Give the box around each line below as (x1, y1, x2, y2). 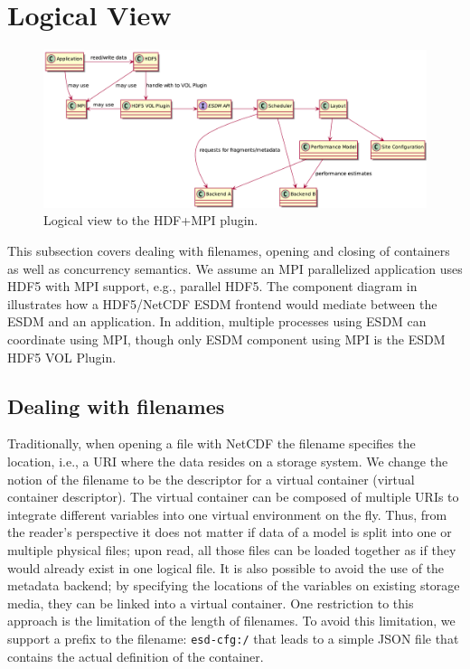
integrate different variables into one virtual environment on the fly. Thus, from (7, 504, 447, 523)
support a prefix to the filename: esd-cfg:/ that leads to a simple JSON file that (7, 628, 459, 647)
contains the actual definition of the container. (7, 646, 264, 665)
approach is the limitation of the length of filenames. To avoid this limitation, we (7, 611, 456, 630)
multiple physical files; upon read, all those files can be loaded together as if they (7, 540, 456, 559)
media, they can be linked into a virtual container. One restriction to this (7, 593, 414, 612)
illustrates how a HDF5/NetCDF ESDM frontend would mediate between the (7, 294, 437, 313)
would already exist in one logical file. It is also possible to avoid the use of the (7, 558, 445, 577)
